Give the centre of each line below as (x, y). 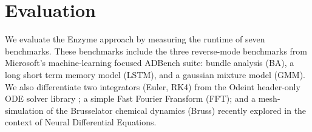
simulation (24, 110)
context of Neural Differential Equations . (81, 122)
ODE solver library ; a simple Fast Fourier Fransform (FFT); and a (131, 98)
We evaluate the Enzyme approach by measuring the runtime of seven (135, 39)
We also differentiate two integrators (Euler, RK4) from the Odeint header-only (153, 86)
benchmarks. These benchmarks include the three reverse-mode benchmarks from (156, 51)
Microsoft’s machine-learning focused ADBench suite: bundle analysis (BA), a (150, 63)
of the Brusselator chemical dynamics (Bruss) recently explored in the (176, 110)
